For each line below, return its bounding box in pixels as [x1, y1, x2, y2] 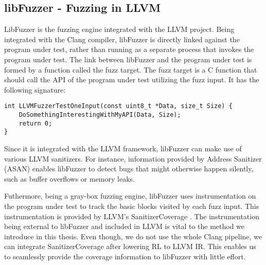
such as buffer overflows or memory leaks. [4, 173, 135, 184]
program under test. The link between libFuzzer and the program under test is [4, 54, 252, 64]
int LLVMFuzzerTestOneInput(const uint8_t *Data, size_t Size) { [4, 102, 233, 110]
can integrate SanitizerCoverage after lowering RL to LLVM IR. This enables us [4, 241, 256, 252]
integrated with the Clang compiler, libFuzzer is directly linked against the [4, 33, 240, 44]
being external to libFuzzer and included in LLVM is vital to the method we [4, 221, 245, 232]
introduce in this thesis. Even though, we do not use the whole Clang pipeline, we [4, 231, 262, 241]
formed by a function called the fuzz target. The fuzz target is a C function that [4, 64, 257, 75]
